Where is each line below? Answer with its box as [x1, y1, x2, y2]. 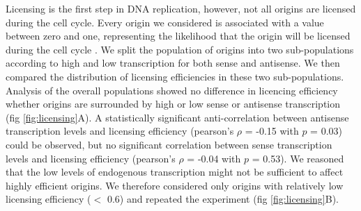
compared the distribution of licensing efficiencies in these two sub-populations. [6, 69, 344, 83]
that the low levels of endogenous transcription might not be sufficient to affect [6, 164, 344, 179]
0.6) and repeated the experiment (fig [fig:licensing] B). [107, 192, 339, 206]
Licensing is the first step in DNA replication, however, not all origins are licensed [6, 1, 356, 15]
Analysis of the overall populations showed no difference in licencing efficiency [6, 83, 338, 97]
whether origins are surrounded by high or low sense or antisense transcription [6, 96, 341, 111]
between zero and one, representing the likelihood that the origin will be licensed [6, 28, 351, 43]
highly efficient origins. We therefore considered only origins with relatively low [6, 178, 344, 192]
